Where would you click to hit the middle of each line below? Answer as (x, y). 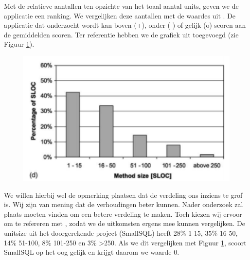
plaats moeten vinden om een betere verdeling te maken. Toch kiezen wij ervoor (123, 214)
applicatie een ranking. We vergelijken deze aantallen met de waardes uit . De (120, 15)
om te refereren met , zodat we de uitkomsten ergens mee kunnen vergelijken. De (125, 223)
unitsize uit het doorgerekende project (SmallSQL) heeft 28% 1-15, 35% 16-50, (121, 233)
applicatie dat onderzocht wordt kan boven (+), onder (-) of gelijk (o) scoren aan (125, 25)
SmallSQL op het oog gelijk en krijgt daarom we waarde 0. (92, 252)
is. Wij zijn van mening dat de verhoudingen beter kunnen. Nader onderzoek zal (124, 204)
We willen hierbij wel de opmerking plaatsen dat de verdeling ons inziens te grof (123, 195)
